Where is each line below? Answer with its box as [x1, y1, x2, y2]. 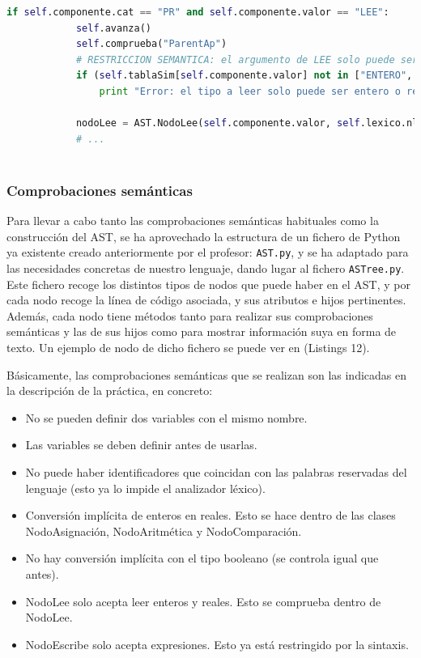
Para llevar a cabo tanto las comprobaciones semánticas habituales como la [6, 212, 379, 229]
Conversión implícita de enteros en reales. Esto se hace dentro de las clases [25, 507, 396, 524]
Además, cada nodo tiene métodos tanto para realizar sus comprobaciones [6, 307, 373, 324]
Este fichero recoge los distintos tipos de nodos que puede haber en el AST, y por [6, 275, 410, 292]
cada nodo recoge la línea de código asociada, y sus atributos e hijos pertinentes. [6, 291, 406, 308]
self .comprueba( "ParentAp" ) [75, 38, 228, 50]
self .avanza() [75, 22, 151, 34]
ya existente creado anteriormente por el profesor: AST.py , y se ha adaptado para [6, 244, 409, 261]
